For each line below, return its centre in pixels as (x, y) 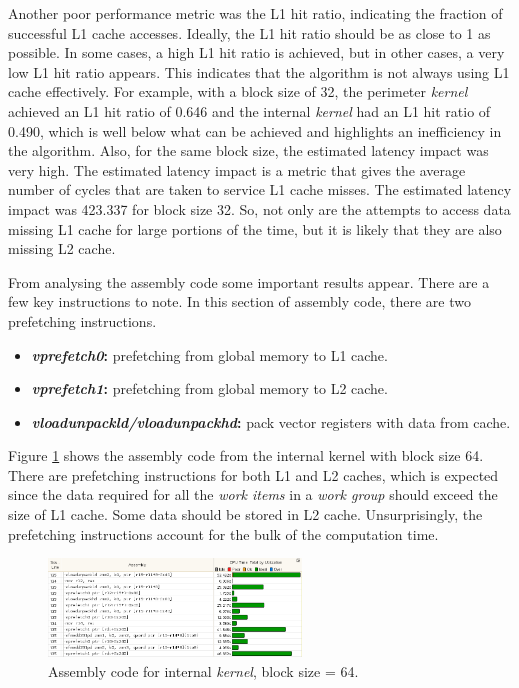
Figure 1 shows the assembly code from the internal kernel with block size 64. (246, 455)
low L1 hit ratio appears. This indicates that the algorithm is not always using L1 (259, 71)
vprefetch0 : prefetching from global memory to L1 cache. (209, 354)
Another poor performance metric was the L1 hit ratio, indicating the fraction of (255, 13)
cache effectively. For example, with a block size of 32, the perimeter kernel (238, 91)
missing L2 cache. (62, 248)
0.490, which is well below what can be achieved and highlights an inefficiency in (255, 130)
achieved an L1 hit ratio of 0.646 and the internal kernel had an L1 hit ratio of (249, 110)
